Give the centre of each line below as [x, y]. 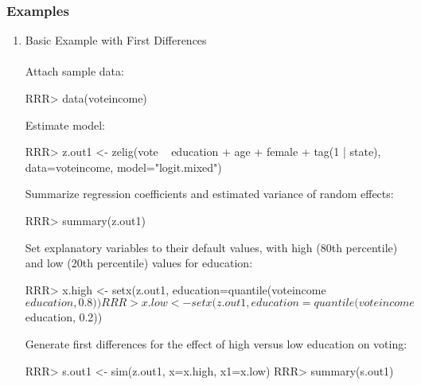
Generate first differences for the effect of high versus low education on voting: [216, 343]
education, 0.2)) [64, 317]
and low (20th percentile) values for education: [139, 263]
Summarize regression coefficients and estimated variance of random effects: [209, 194]
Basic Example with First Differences [116, 40]
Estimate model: [65, 124]
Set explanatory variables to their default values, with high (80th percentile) [211, 247]
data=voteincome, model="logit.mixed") [123, 167]
